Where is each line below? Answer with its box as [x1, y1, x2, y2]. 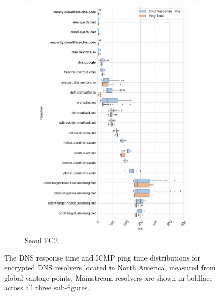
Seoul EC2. [25, 234, 60, 245]
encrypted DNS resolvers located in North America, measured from [4, 262, 216, 273]
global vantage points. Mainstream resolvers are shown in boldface [4, 272, 213, 283]
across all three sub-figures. [4, 282, 90, 293]
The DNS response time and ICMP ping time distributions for [4, 252, 200, 263]
